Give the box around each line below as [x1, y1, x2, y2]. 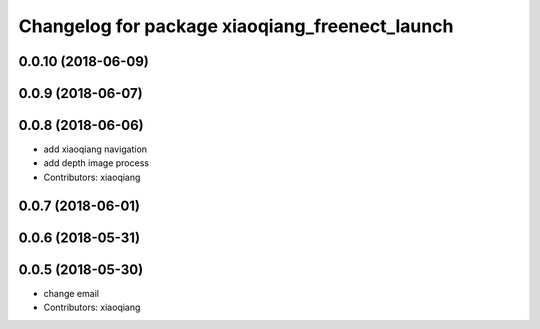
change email [43, 287, 100, 299]
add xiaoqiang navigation [43, 143, 148, 155]
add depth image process [43, 157, 150, 169]
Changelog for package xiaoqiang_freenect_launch [18, 15, 454, 37]
